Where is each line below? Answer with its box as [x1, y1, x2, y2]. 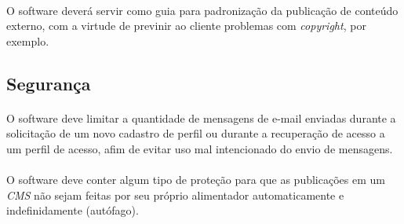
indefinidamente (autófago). [6, 202, 139, 218]
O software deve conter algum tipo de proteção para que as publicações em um [6, 171, 385, 188]
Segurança [6, 71, 91, 95]
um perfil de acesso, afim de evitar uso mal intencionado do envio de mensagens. [6, 140, 393, 156]
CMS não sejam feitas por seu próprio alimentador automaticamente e [6, 186, 344, 203]
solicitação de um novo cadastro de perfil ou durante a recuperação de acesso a [6, 125, 385, 141]
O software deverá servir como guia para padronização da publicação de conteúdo [6, 2, 399, 18]
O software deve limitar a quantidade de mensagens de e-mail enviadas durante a [6, 109, 396, 126]
